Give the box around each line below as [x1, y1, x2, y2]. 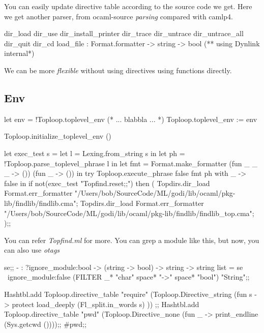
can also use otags [4, 245, 60, 255]
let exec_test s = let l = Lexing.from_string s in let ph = [4, 147, 185, 158]
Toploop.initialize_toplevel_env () [4, 131, 111, 141]
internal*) [4, 48, 35, 58]
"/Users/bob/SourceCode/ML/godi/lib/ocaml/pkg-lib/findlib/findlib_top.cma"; [4, 207, 254, 218]
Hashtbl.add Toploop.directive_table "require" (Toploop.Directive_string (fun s [4, 289, 252, 299]
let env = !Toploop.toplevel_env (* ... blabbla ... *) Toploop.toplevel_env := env [4, 113, 257, 124]
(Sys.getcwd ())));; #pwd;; [4, 318, 86, 329]
